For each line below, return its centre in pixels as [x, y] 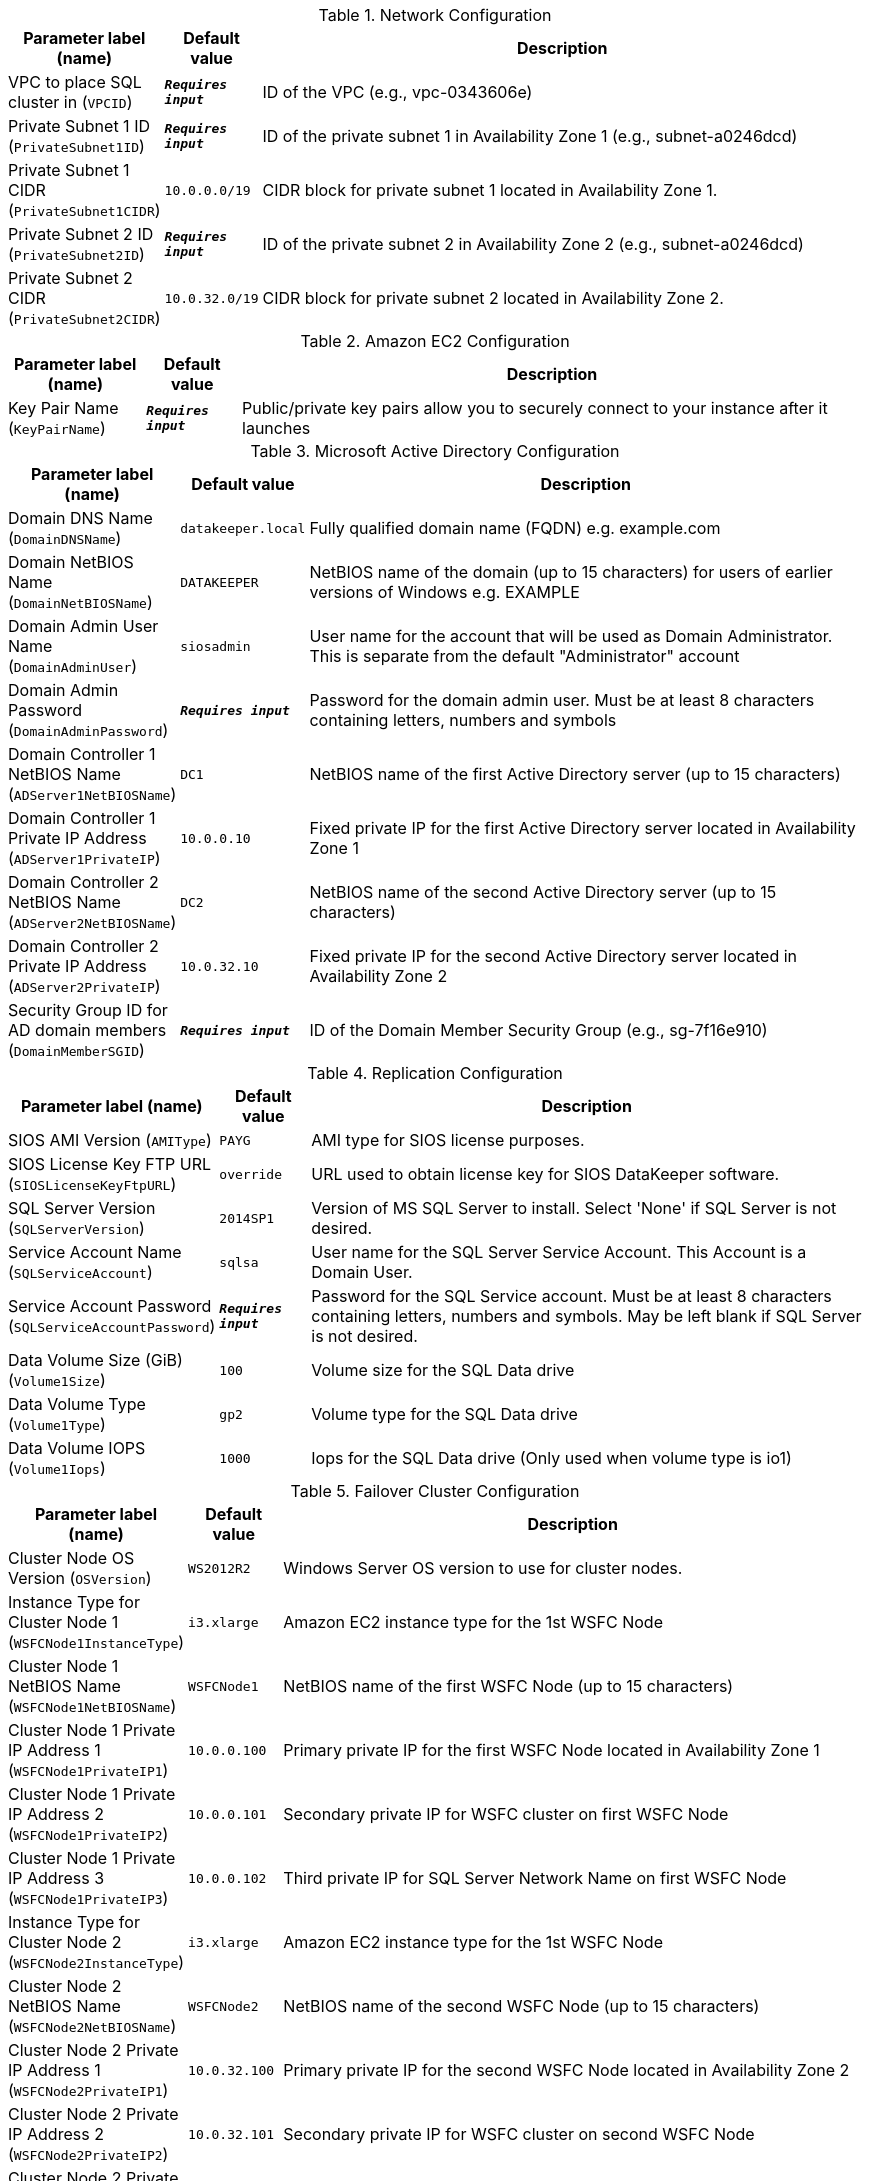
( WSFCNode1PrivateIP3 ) [88, 1898]
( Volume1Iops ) [57, 1468]
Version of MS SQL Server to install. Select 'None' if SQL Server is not [574, 1208]
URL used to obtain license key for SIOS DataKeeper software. [545, 1174]
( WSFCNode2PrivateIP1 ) [88, 2090]
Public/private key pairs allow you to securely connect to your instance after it [535, 408]
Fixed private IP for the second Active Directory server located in [553, 956]
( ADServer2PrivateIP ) [84, 986]
